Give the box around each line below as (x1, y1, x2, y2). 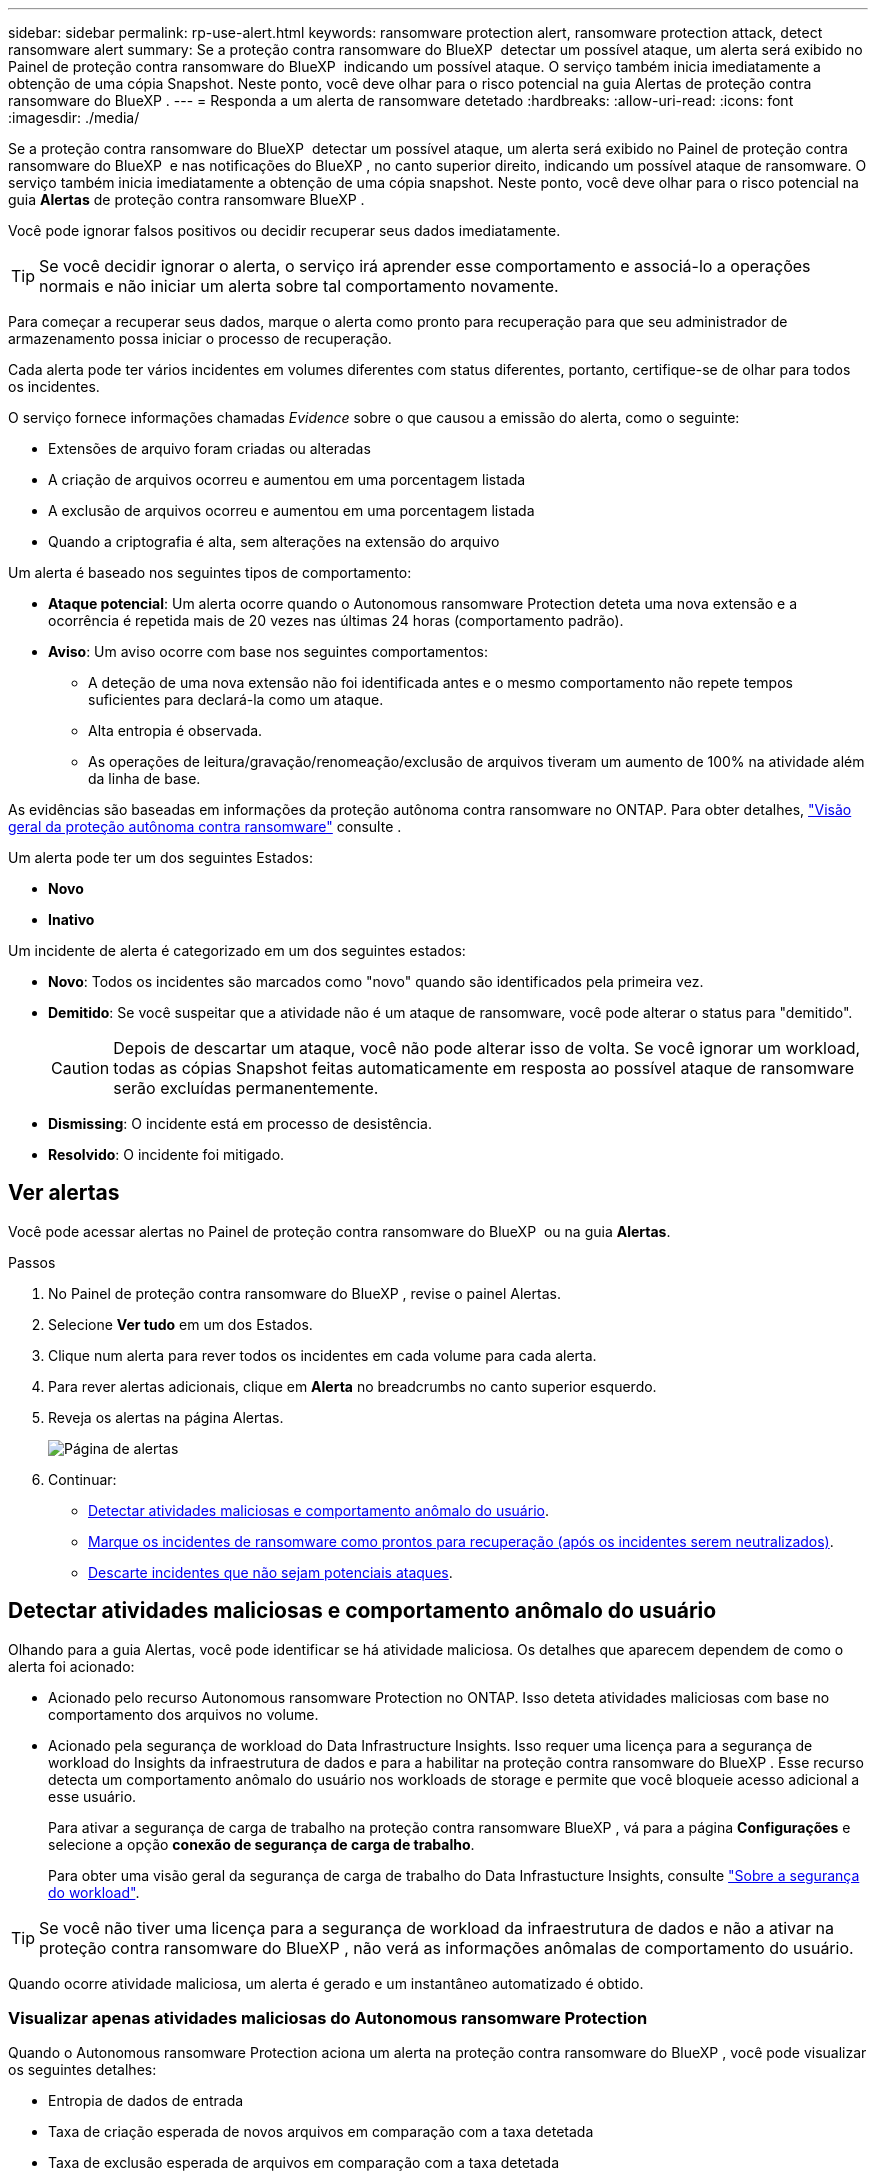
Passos (8, 1253, 56, 1271)
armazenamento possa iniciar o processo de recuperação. (8, 330, 392, 347)
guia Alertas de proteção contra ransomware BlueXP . (8, 191, 365, 208)
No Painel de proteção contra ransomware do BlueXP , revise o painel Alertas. (48, 1284, 561, 1302)
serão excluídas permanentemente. (113, 1078, 379, 1098)
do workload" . (48, 1883, 140, 1901)
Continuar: (48, 1470, 117, 1488)
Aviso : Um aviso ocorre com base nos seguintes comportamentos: (48, 643, 489, 660)
